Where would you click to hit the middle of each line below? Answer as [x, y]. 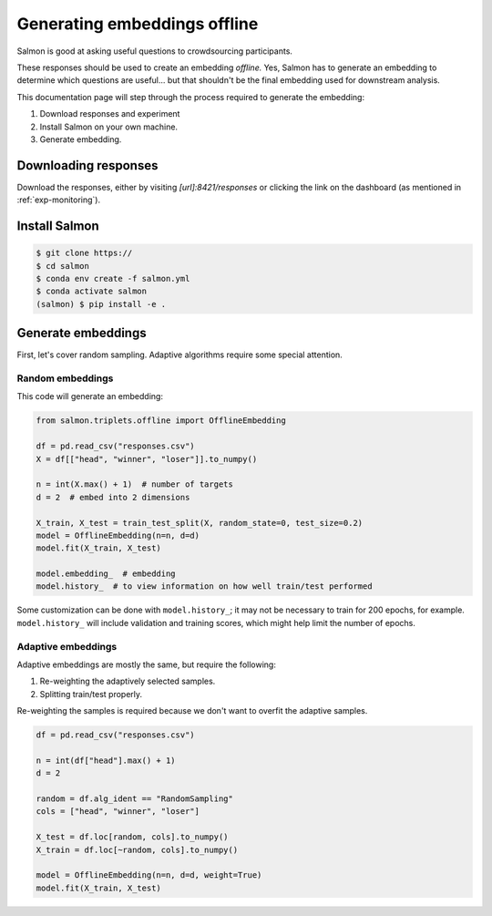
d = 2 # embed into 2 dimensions [113, 497]
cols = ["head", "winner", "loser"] [118, 812]
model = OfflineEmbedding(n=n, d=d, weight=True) [149, 875]
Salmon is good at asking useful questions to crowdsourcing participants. [155, 51]
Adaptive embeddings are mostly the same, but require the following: [147, 664]
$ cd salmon [63, 266]
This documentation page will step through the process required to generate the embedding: [190, 97]
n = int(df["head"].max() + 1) [106, 760]
